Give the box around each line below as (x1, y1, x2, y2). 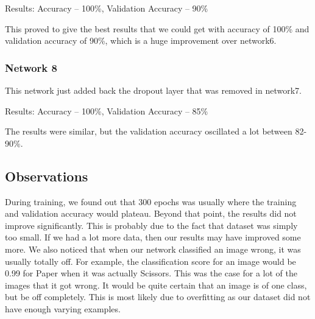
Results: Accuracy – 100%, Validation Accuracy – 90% (5, 2, 208, 14)
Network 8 (5, 60, 57, 75)
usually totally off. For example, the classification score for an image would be (5, 254, 296, 267)
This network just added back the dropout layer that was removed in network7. (5, 84, 302, 96)
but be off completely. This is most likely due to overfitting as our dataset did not (5, 290, 311, 303)
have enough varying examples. (5, 302, 121, 315)
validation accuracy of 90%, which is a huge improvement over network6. (5, 34, 277, 47)
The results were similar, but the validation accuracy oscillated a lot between (5, 125, 292, 138)
